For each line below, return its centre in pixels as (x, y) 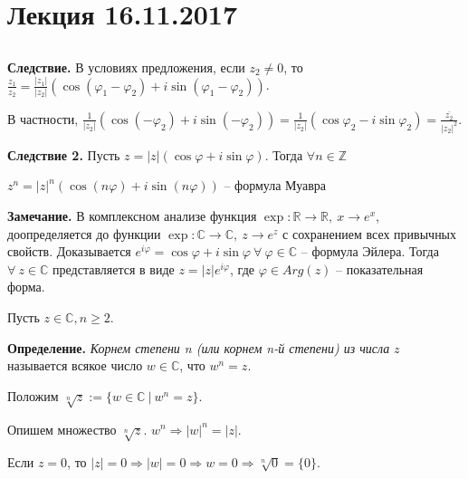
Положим (33, 395)
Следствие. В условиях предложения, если (126, 67)
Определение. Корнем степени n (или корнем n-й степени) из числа (199, 347)
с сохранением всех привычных (370, 233)
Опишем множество (62, 429)
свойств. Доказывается (69, 251)
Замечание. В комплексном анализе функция (132, 216)
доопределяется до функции (84, 233)
